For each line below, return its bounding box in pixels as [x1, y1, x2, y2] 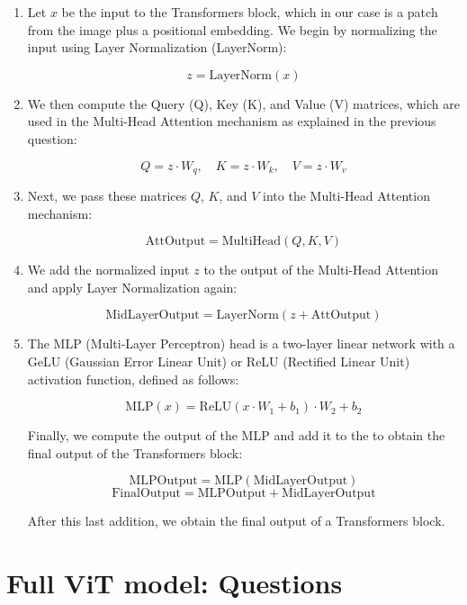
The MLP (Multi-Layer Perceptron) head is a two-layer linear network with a [27, 334, 455, 353]
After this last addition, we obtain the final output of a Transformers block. [27, 511, 445, 530]
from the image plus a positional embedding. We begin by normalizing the [27, 20, 437, 39]
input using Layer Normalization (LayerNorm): [27, 38, 287, 57]
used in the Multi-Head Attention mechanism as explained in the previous [27, 112, 436, 131]
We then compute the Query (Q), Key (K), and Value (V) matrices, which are [27, 94, 460, 113]
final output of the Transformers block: [27, 443, 243, 462]
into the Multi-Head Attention [263, 186, 430, 205]
